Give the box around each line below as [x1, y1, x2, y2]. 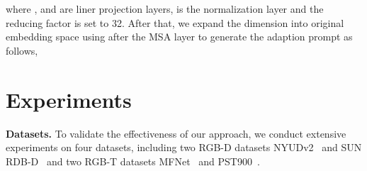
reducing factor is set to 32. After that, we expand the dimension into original [6, 15, 344, 30]
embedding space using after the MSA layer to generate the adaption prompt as [6, 29, 353, 44]
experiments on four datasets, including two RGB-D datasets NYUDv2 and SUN [6, 140, 362, 155]
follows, [6, 43, 38, 57]
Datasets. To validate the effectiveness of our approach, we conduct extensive [6, 126, 346, 140]
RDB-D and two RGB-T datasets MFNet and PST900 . [6, 153, 260, 168]
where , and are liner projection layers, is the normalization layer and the [6, 1, 324, 16]
